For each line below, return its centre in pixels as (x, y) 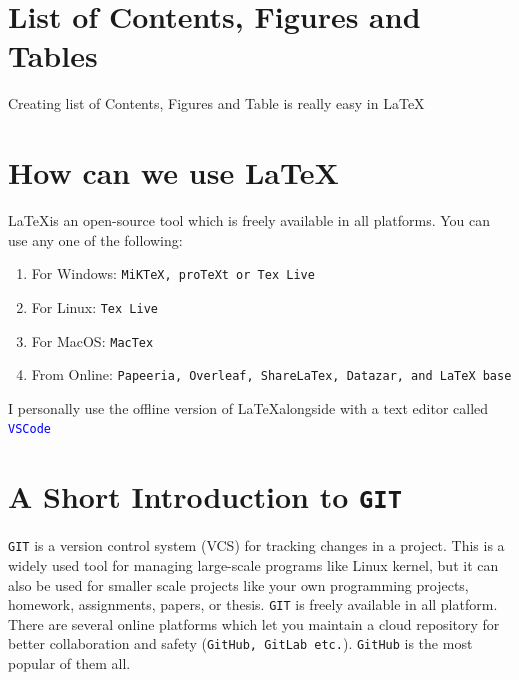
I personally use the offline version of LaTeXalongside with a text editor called (248, 407)
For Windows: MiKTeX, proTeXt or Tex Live (173, 273)
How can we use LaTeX (173, 172)
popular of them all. (69, 663)
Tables (53, 55)
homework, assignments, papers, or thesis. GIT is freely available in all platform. (253, 604)
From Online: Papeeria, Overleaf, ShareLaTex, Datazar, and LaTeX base (271, 374)
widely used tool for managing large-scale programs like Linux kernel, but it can (253, 565)
